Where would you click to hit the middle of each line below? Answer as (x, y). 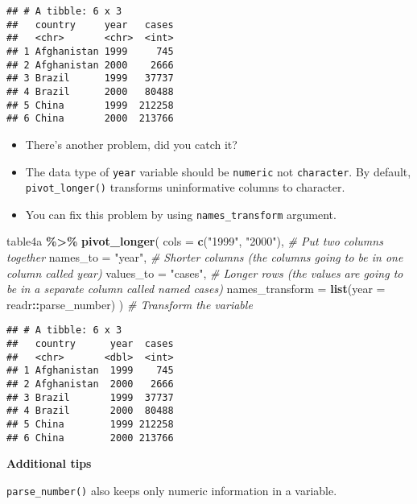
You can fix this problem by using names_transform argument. (181, 214)
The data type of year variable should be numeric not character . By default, (218, 171)
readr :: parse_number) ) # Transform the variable (130, 304)
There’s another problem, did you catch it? (131, 144)
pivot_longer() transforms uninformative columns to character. (185, 187)
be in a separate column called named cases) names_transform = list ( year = (196, 289)
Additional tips (49, 463)
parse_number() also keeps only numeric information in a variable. (172, 490)
